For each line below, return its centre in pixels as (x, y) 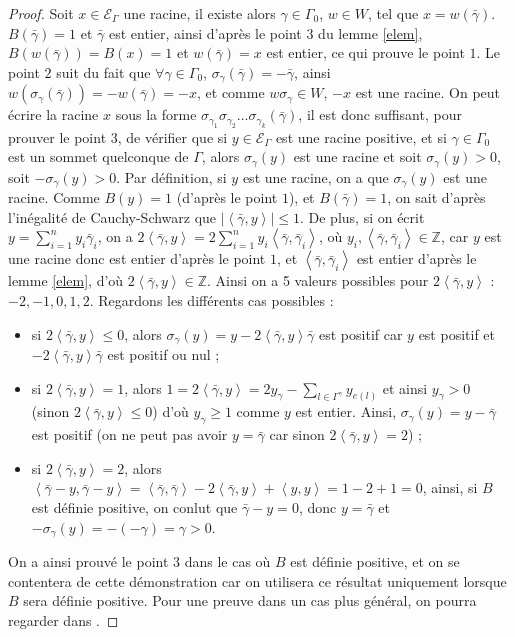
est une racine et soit (357, 156)
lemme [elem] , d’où (66, 280)
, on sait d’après (436, 197)
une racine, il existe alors (199, 13)
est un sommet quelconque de (98, 156)
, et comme (231, 92)
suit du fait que (103, 71)
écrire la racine (53, 114)
